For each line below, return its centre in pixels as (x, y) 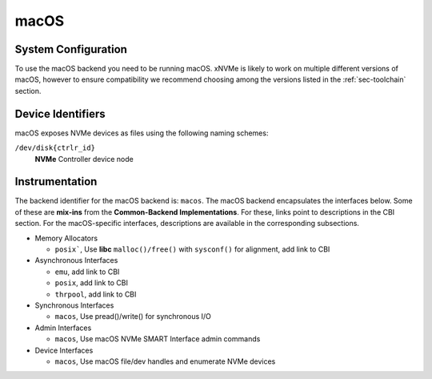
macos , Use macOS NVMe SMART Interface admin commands (158, 339)
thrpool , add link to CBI (96, 294)
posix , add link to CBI (91, 283)
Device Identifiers (60, 113)
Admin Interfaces (63, 328)
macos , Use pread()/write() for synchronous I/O (133, 317)
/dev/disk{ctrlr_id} (55, 148)
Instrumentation (56, 181)
